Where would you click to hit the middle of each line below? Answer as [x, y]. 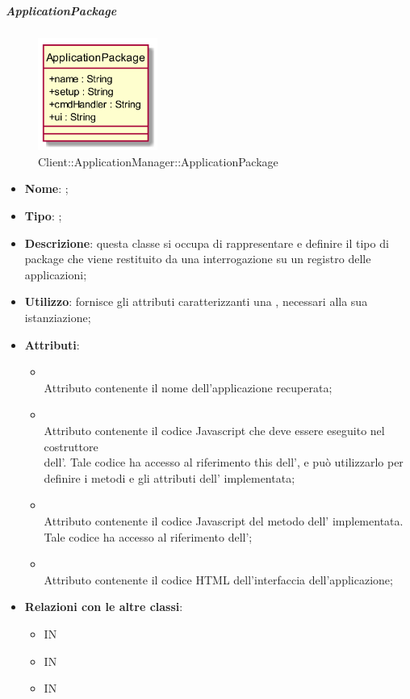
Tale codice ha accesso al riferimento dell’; [148, 536]
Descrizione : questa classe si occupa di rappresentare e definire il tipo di [207, 243]
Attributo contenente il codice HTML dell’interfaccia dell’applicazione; [218, 579]
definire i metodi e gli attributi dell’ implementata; [169, 477]
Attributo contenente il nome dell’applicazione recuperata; [188, 387]
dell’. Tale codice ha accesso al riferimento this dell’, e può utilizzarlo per [224, 462]
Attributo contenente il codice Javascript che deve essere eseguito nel [214, 430]
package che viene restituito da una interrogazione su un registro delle [198, 259]
